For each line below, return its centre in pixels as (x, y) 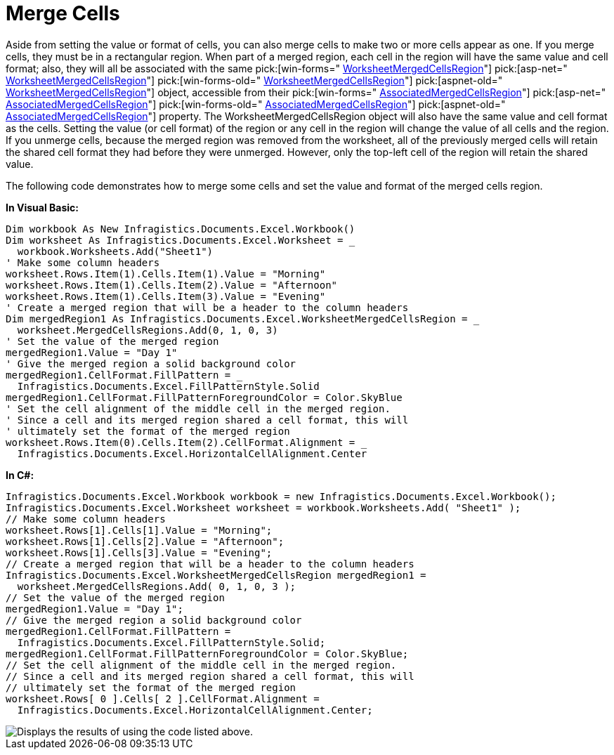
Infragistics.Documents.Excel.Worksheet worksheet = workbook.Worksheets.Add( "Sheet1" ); (263, 507)
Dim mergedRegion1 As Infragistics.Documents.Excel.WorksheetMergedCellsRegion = (237, 319)
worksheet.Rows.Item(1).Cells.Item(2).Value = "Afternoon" (172, 285)
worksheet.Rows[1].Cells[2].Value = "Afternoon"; (145, 541)
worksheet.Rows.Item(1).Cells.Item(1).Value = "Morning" (166, 274)
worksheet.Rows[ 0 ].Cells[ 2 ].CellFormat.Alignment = (163, 698)
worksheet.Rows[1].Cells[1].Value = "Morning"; (139, 530)
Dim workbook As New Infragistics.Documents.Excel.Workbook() (181, 229)
